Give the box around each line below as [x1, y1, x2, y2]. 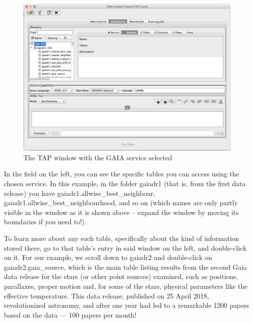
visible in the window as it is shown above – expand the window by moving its [4, 207, 239, 217]
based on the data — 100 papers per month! [4, 309, 137, 320]
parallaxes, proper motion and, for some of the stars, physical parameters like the [4, 280, 248, 291]
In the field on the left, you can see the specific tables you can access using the [4, 169, 239, 179]
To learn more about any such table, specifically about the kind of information [4, 233, 239, 243]
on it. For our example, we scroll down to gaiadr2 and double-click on [4, 252, 212, 262]
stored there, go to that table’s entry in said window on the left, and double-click [4, 242, 247, 253]
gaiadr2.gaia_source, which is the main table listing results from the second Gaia [4, 261, 247, 272]
